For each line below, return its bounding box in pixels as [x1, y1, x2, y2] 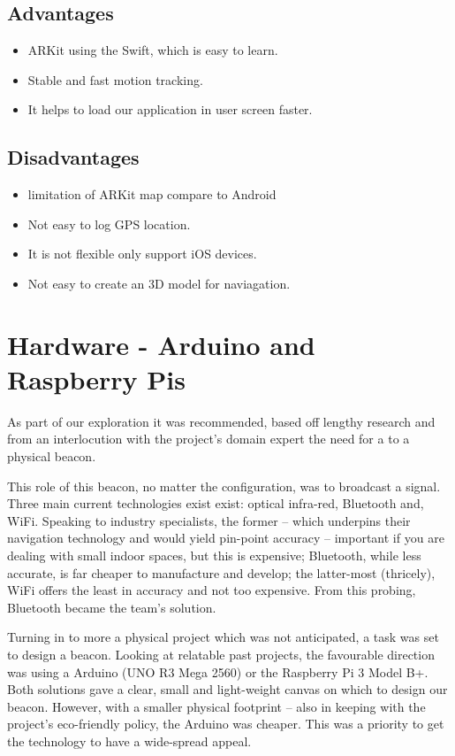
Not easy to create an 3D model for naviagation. [27, 274, 291, 292]
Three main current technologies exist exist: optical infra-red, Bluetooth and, [7, 494, 424, 513]
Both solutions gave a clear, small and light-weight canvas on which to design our [7, 680, 448, 698]
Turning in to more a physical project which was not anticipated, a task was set [7, 628, 439, 646]
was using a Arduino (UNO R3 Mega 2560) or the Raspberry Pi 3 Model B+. [7, 662, 428, 681]
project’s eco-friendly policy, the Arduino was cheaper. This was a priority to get [7, 714, 444, 733]
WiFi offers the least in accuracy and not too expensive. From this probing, [7, 581, 416, 599]
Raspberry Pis [7, 360, 186, 397]
